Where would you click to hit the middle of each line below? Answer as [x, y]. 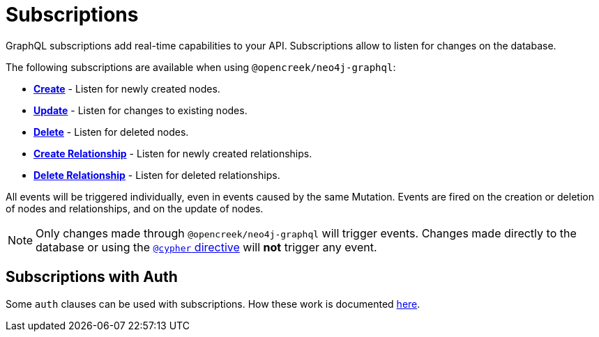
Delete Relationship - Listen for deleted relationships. [157, 175]
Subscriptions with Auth [92, 277]
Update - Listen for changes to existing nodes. [141, 110]
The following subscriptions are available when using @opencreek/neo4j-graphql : [201, 67]
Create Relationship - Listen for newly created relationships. [173, 153]
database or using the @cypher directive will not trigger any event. [206, 247]
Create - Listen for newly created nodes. [127, 88]
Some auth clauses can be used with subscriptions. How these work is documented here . [213, 304]
